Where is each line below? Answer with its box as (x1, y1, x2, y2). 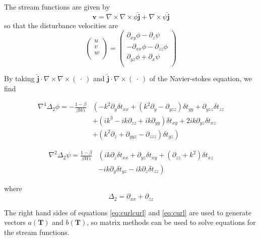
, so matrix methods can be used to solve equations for (87, 217, 256, 227)
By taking (4, 73, 35, 83)
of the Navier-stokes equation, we (149, 73, 252, 83)
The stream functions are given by (4, 2, 110, 12)
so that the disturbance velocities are (4, 20, 118, 30)
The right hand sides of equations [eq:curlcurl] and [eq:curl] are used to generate (4, 207, 251, 217)
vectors (4, 217, 26, 227)
